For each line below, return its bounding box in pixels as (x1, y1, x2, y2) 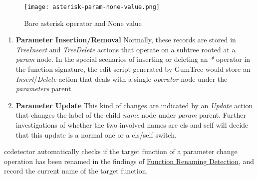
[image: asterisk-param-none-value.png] (24, 3, 160, 10)
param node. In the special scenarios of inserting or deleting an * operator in (15, 54, 251, 64)
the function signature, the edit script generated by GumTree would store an (15, 64, 251, 74)
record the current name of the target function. (4, 166, 148, 176)
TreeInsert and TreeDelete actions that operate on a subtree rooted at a (15, 44, 236, 54)
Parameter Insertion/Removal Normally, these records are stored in (15, 34, 236, 45)
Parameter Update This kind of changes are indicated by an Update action (15, 100, 253, 110)
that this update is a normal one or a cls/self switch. (15, 129, 177, 140)
